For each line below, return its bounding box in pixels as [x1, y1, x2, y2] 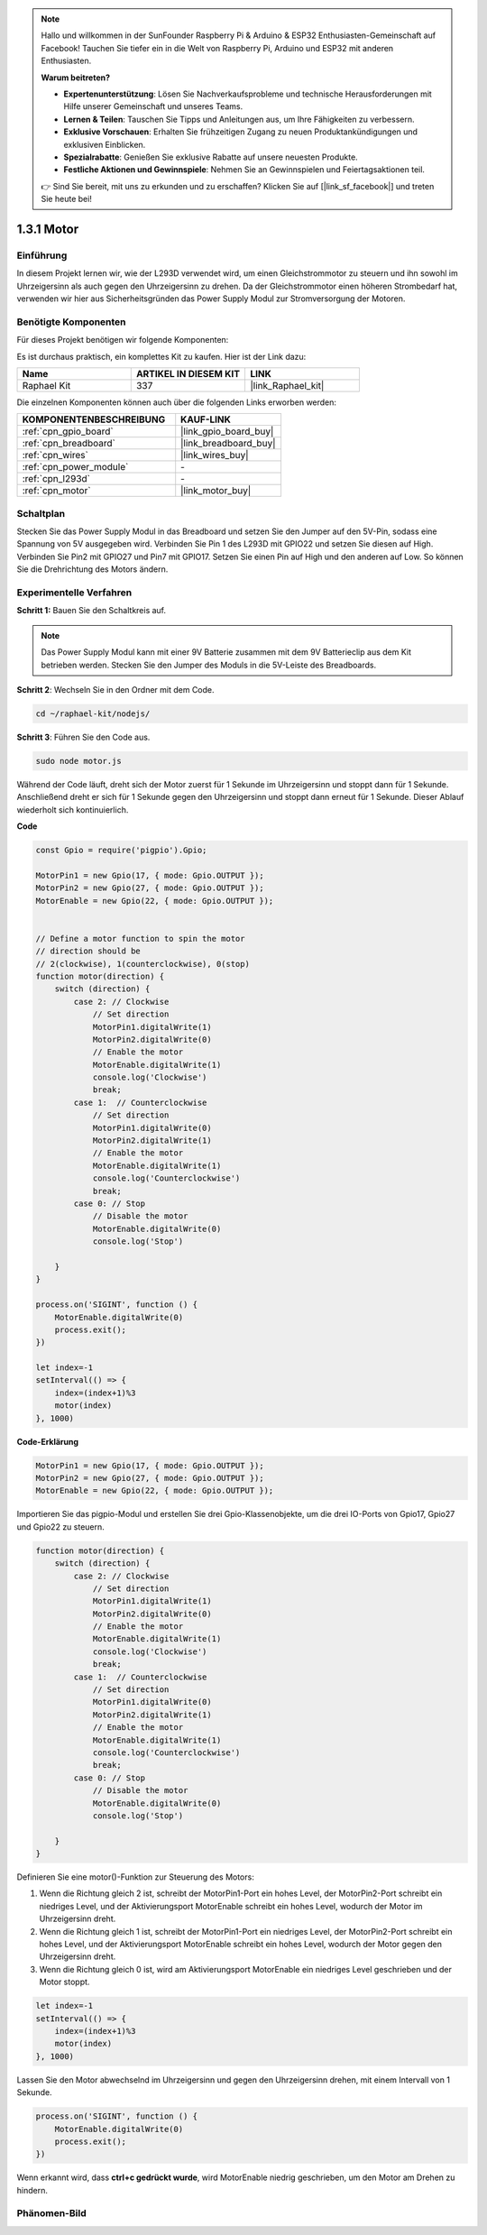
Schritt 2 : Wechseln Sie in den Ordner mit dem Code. [16, 684, 216, 694]
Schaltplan [16, 507, 66, 520]
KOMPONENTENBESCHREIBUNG [22, 413, 166, 426]
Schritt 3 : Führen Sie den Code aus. [16, 731, 151, 742]
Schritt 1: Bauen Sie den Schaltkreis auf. [16, 605, 167, 616]
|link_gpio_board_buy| [180, 425, 274, 437]
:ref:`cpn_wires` [22, 449, 89, 462]
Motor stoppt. [39, 1976, 90, 1988]
